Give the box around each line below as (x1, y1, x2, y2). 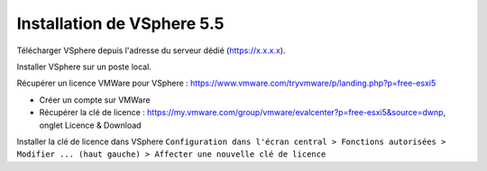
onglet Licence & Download (39, 120, 142, 130)
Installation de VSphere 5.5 (16, 13, 225, 33)
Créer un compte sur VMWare (39, 94, 151, 105)
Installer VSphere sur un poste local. (16, 61, 152, 72)
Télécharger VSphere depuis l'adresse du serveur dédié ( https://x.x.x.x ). (16, 45, 286, 56)
